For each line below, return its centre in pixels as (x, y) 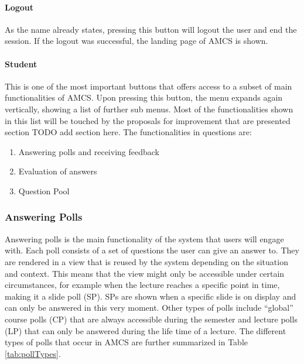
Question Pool (44, 190)
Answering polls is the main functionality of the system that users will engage (144, 238)
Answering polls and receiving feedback (89, 151)
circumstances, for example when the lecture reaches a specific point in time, (142, 285)
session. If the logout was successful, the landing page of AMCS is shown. (136, 41)
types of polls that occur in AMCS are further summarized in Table (127, 342)
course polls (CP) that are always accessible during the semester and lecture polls (151, 319)
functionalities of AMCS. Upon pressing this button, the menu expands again (144, 97)
